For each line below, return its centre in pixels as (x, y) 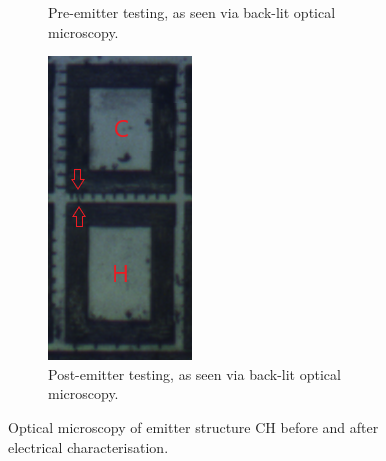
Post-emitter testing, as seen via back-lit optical (194, 373)
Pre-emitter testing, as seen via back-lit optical (192, 12)
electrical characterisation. (88, 446)
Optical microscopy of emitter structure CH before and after (193, 426)
